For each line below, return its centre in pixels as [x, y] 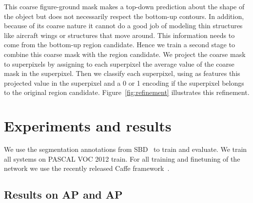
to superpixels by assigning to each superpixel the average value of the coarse [119, 64]
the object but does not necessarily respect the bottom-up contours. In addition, [124, 16]
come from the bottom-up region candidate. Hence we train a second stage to [119, 45]
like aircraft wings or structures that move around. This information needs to [119, 35]
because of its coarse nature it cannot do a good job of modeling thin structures [123, 26]
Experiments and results [88, 126]
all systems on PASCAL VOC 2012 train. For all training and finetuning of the [122, 158]
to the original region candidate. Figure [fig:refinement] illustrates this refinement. [127, 92]
